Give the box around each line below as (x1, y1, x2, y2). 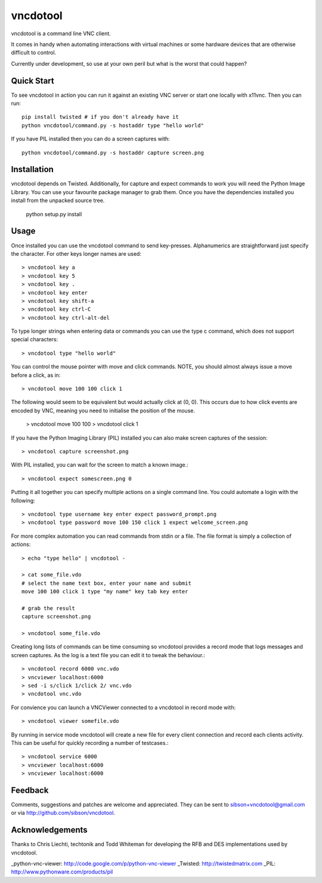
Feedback (11, 785, 49, 795)
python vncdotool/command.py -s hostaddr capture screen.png (21, 149, 204, 156)
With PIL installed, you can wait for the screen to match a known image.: (11, 461, 188, 468)
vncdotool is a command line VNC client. (11, 30, 112, 37)
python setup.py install (26, 210, 82, 217)
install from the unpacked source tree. (11, 197, 105, 204)
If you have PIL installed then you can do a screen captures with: (11, 135, 170, 143)
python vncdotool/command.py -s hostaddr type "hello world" (21, 122, 204, 128)
